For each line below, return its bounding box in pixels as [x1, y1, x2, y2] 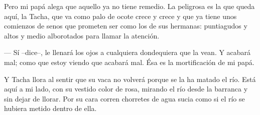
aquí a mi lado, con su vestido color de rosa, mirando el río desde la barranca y [4, 83, 248, 94]
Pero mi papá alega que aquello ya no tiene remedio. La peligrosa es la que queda [4, 1, 255, 11]
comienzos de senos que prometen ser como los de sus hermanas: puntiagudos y [4, 20, 247, 31]
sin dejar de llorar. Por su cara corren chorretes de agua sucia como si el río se [4, 93, 245, 103]
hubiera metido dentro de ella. [4, 103, 97, 113]
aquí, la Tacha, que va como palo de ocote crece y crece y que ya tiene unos [4, 10, 237, 21]
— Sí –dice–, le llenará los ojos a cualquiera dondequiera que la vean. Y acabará [4, 47, 251, 57]
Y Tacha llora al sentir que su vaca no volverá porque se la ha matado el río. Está [4, 73, 256, 84]
